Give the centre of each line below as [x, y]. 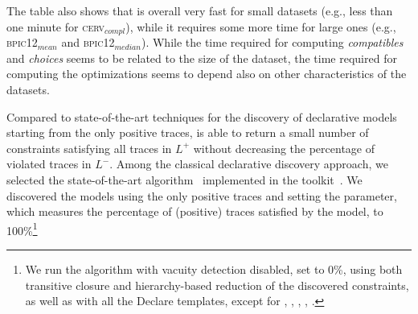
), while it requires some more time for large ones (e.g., [261, 26]
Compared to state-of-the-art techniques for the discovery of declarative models [202, 116]
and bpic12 [88, 42]
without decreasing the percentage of [284, 148]
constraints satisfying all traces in [89, 148]
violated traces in [49, 164]
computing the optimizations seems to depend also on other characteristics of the [207, 74]
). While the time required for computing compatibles [272, 42]
